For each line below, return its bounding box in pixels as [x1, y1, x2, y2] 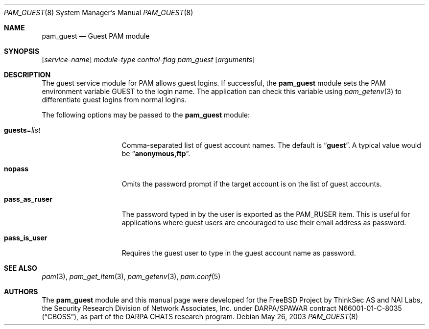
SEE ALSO [4, 264, 37, 272]
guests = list [4, 126, 41, 134]
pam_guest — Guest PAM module [42, 32, 150, 40]
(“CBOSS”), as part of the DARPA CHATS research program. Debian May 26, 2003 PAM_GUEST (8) [42, 312, 358, 321]
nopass [4, 164, 29, 173]
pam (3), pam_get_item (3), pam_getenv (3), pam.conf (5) [42, 272, 221, 281]
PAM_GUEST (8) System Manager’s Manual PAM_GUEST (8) [4, 8, 193, 17]
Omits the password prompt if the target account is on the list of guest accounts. [121, 180, 382, 188]
